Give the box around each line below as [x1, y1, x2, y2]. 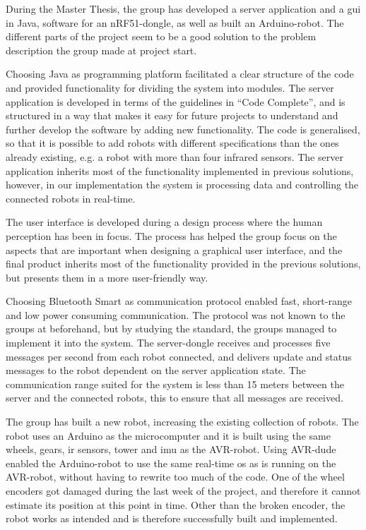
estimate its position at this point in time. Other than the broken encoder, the [6, 497, 346, 512]
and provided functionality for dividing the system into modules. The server [6, 80, 334, 95]
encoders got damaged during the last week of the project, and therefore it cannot [6, 483, 361, 498]
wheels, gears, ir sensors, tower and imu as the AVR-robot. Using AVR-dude [6, 442, 336, 457]
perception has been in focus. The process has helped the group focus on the [6, 228, 337, 243]
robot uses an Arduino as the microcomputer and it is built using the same [6, 428, 331, 442]
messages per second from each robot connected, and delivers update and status [6, 349, 352, 363]
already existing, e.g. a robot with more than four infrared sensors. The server [6, 149, 343, 164]
